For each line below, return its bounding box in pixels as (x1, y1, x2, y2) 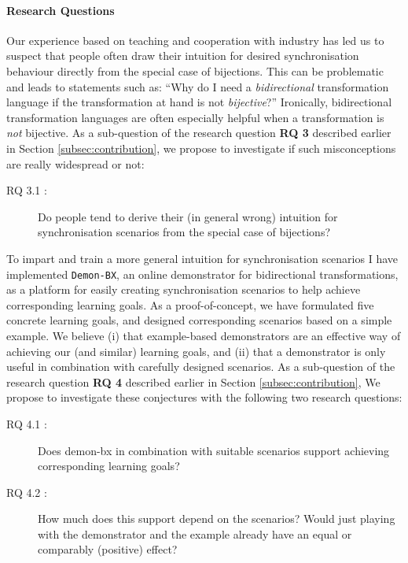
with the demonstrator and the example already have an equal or (38, 525, 352, 542)
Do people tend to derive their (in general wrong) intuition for (38, 208, 338, 224)
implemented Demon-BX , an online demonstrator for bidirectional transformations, (6, 265, 399, 282)
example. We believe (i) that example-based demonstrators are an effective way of (6, 327, 401, 343)
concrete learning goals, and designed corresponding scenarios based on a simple (6, 312, 392, 328)
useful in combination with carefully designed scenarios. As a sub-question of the (6, 358, 395, 375)
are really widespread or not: (6, 155, 145, 172)
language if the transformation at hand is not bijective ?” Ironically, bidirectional (6, 94, 392, 110)
